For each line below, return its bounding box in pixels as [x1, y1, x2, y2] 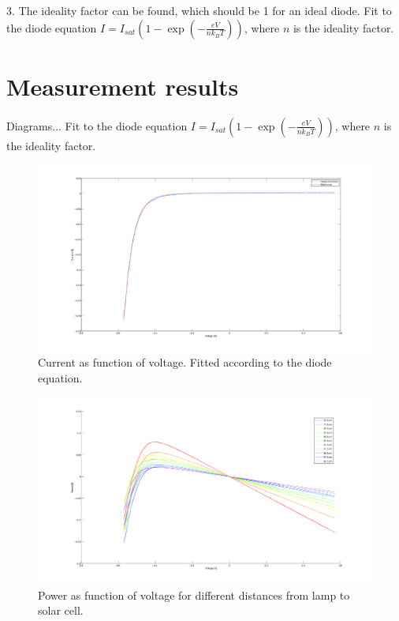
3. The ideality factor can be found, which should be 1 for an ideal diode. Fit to [6, 2, 392, 18]
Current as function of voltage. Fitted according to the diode [38, 354, 332, 371]
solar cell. [38, 602, 84, 619]
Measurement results [6, 70, 239, 102]
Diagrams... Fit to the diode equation [6, 117, 188, 134]
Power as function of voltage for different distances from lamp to [38, 586, 350, 603]
